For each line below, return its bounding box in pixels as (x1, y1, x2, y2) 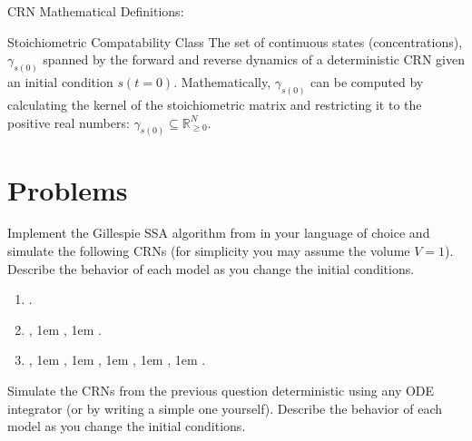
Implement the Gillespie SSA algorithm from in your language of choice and (7, 223, 430, 242)
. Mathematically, (173, 73, 271, 92)
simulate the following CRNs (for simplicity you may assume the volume (7, 241, 410, 260)
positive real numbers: (7, 113, 130, 132)
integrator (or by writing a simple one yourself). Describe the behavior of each (7, 398, 443, 417)
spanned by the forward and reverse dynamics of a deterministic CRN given (43, 50, 465, 69)
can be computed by (310, 73, 424, 92)
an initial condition (7, 73, 113, 92)
